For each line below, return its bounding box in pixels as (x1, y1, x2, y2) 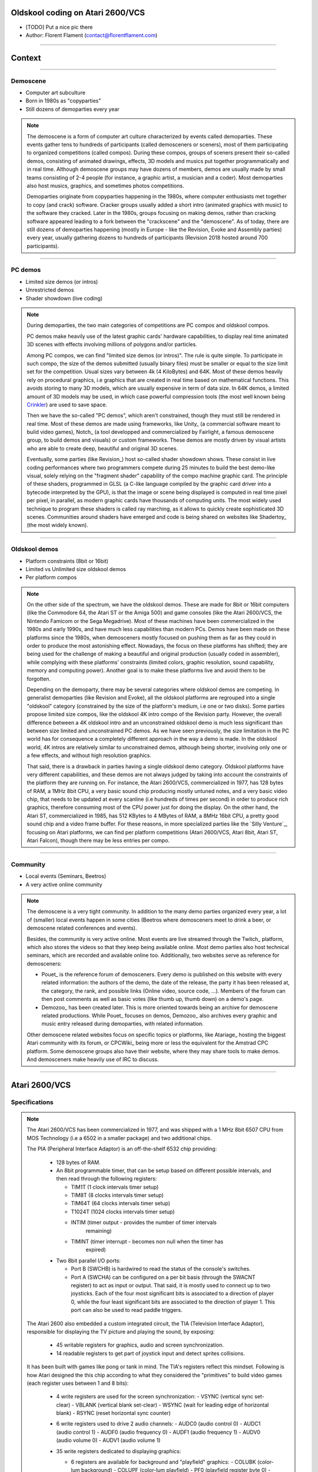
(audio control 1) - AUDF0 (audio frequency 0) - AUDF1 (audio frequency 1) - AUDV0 (56, 1428, 261, 1435)
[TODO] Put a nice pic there (25, 24, 93, 31)
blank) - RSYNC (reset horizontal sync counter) (56, 1410, 171, 1417)
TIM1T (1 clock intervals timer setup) (71, 1183, 159, 1191)
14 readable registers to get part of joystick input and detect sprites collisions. (56, 1350, 246, 1357)
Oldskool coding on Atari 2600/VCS (11, 8, 145, 18)
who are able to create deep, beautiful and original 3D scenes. (26, 445, 178, 452)
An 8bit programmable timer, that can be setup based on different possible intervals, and (56, 1166, 271, 1174)
